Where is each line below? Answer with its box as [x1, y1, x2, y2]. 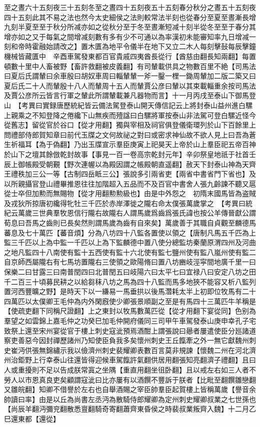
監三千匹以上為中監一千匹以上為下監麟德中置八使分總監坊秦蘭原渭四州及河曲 [4, 237, 256, 247]
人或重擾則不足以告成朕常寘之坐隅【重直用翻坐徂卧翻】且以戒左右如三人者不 [4, 364, 256, 374]
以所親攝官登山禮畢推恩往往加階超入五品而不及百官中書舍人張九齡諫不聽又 [4, 178, 249, 188]
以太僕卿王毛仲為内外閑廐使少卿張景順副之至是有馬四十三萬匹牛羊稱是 [24, 295, 256, 306]
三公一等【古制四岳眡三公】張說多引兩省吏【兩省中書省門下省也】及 [31, 168, 256, 179]
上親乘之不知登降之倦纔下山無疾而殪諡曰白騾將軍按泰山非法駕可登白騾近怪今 [4, 109, 256, 120]
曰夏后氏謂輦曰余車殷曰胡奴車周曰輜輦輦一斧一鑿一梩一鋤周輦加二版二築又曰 [4, 70, 256, 81]
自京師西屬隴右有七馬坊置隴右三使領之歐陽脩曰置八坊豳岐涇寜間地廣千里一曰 [4, 256, 256, 267]
